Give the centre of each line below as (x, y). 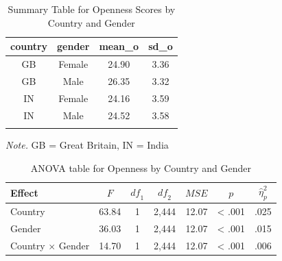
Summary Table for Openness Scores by (92, 9)
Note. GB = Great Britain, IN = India (87, 144)
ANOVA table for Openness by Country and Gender (141, 167)
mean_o (119, 46)
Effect (24, 192)
